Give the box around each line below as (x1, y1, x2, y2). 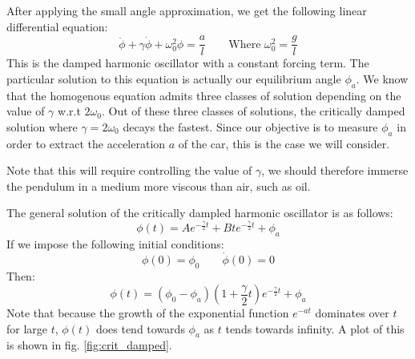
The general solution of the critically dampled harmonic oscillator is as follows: (6, 204, 393, 221)
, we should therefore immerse (261, 162, 409, 179)
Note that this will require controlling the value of (6, 162, 252, 179)
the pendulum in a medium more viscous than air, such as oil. (6, 177, 311, 194)
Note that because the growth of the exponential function (6, 305, 289, 321)
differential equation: (6, 18, 108, 34)
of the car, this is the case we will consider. (178, 135, 390, 151)
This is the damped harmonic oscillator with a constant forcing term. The (6, 54, 369, 71)
